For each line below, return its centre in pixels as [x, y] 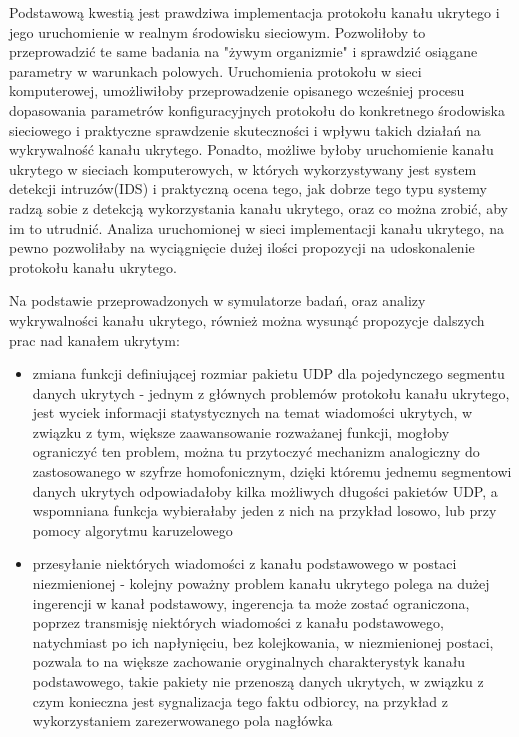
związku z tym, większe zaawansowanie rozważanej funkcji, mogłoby [241, 431]
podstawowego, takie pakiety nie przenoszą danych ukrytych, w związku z [258, 681]
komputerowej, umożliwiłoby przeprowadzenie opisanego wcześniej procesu [237, 90]
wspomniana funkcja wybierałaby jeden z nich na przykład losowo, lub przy [264, 510]
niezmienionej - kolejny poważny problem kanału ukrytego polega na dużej [261, 583]
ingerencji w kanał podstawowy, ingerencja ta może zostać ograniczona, [251, 602]
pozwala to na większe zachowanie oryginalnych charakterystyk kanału [249, 661]
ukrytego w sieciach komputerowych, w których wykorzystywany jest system [243, 168]
